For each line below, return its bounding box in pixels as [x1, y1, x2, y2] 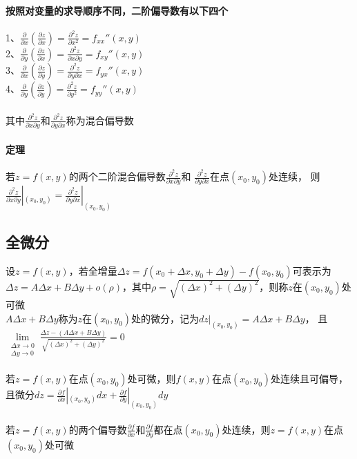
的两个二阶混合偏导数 [68, 169, 166, 184]
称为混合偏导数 [66, 113, 134, 127]
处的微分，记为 [131, 311, 199, 325]
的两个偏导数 [68, 422, 127, 436]
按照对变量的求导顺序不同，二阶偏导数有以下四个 [6, 3, 228, 17]
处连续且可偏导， [271, 371, 349, 386]
